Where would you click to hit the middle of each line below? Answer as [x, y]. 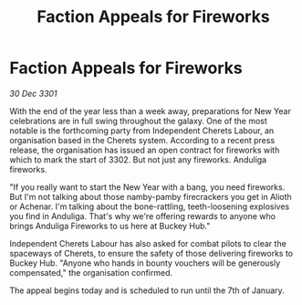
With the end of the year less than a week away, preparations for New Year [151, 110]
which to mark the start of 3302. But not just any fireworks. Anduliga [138, 159]
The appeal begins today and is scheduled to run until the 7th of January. [147, 290]
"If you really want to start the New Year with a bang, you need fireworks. [147, 187]
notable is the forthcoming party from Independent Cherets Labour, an [142, 131]
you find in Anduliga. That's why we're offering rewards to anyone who [143, 216]
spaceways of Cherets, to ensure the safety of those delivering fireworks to [151, 253]
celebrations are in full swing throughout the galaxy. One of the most [138, 121]
